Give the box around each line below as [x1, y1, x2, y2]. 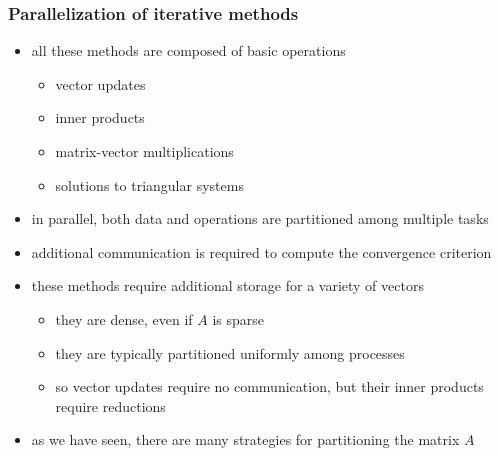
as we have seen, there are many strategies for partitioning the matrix [31, 429, 460, 450]
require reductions [55, 395, 166, 416]
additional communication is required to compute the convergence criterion [31, 241, 492, 262]
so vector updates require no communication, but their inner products [55, 376, 484, 397]
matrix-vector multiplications [55, 141, 234, 161]
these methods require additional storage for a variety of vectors [31, 275, 424, 296]
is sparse [212, 308, 265, 329]
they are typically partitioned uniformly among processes [55, 342, 405, 363]
